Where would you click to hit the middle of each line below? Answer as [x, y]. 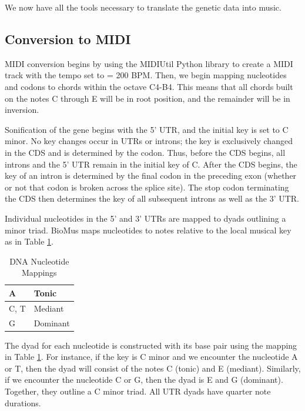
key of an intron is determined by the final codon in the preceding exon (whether [151, 176]
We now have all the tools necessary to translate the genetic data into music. [143, 7]
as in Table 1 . [29, 241]
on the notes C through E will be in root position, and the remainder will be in [148, 98]
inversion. [22, 110]
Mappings [39, 273]
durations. [23, 402]
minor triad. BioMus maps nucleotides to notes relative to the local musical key [148, 230]
